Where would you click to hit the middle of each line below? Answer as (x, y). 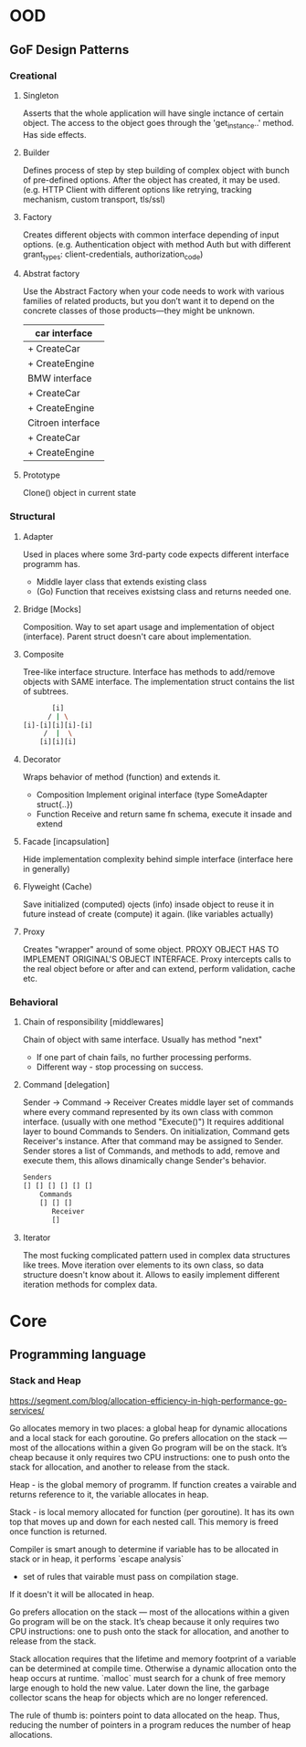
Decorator (42, 760)
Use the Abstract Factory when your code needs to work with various (153, 291)
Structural (32, 517)
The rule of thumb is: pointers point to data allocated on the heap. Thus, (145, 1715)
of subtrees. (45, 691)
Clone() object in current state (79, 493)
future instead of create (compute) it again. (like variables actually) (148, 914)
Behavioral (34, 1003)
